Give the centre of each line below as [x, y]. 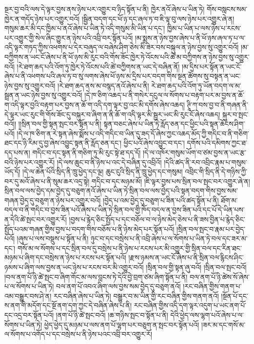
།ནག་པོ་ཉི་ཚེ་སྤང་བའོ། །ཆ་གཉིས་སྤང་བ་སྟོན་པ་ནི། [112, 315]
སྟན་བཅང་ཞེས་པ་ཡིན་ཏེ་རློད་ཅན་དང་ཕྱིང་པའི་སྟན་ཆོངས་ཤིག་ [174, 124]
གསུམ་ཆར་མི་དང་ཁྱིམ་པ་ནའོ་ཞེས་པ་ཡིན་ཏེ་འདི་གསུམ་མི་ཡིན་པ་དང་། [85, 28]
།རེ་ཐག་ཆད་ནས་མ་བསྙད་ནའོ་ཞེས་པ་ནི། [103, 85]
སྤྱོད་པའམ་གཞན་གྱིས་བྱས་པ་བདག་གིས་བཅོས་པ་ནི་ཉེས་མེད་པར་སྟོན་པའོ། [89, 229]
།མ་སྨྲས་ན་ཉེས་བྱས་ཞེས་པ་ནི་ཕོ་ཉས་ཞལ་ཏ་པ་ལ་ [190, 37]
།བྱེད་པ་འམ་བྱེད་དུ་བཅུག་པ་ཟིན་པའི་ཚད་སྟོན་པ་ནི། [161, 200]
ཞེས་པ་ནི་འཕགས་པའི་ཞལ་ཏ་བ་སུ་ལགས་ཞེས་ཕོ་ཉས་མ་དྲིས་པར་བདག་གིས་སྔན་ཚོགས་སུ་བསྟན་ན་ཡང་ [123, 76]
